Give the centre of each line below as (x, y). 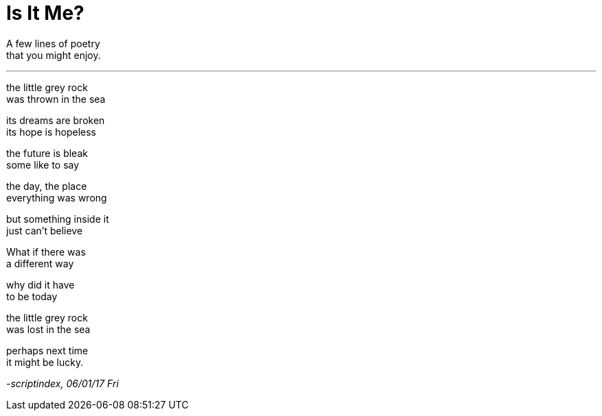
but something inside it (58, 219)
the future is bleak (47, 153)
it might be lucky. (45, 362)
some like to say (43, 164)
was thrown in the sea (56, 99)
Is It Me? (45, 13)
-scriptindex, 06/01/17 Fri (62, 383)
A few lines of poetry (53, 43)
